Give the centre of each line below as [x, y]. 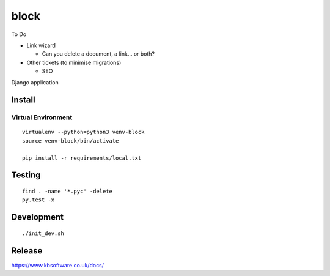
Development [38, 217]
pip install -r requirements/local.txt [82, 158]
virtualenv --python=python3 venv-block [83, 132]
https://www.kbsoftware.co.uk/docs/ [57, 265]
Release [27, 251]
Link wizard [41, 45]
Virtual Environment [42, 117]
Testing [26, 175]
